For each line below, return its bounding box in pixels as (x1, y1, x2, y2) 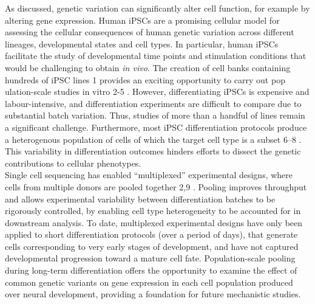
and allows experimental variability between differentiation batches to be (5, 192, 276, 205)
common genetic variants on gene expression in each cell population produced (5, 275, 293, 288)
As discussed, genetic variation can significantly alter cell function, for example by (5, 2, 310, 14)
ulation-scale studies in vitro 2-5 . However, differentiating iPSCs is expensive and (5, 85, 310, 98)
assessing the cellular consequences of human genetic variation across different (5, 26, 294, 38)
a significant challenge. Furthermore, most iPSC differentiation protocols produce (5, 120, 307, 133)
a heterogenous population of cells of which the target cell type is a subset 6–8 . (5, 133, 302, 145)
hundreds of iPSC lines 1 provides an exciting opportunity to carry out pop (5, 73, 285, 86)
